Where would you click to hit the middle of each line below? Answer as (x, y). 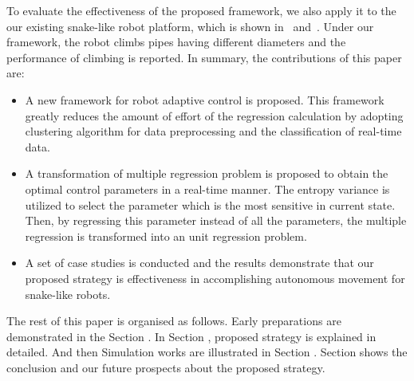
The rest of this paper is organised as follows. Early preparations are (174, 321)
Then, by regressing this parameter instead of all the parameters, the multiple (216, 220)
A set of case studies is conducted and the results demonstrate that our (199, 263)
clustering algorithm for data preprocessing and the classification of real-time (213, 131)
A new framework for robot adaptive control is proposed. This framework (205, 99)
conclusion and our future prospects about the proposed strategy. (166, 367)
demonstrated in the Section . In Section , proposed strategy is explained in (191, 336)
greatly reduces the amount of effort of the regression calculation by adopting (214, 115)
